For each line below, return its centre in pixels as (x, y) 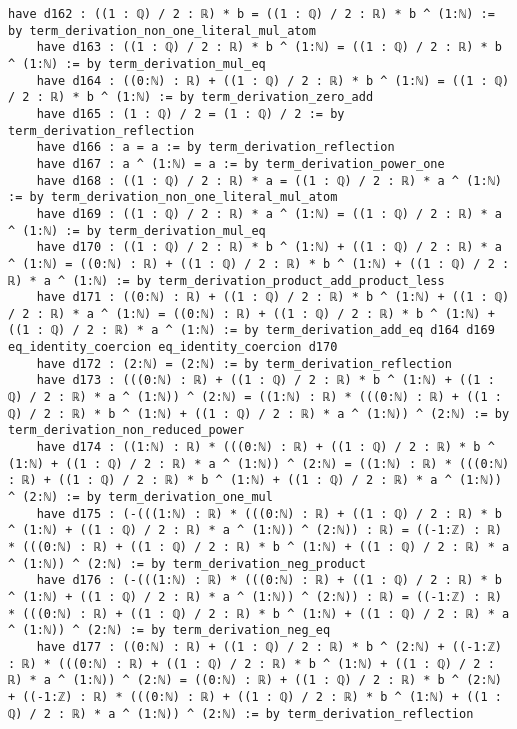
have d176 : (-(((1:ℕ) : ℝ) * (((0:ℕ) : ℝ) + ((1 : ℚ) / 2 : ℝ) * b (269, 580)
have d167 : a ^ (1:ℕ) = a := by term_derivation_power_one (240, 163)
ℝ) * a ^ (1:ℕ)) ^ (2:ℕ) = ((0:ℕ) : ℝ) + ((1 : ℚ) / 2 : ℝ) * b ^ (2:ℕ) (255, 680)
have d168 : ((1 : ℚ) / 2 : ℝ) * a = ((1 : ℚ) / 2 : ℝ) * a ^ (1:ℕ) (269, 180)
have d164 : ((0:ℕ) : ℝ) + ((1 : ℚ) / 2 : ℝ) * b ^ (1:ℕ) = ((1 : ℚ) (273, 80)
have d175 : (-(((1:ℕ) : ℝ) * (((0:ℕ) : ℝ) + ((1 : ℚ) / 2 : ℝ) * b (269, 513)
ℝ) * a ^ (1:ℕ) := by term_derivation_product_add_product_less (226, 280)
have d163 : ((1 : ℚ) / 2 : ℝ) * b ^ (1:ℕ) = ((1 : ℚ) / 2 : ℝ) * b (269, 47)
